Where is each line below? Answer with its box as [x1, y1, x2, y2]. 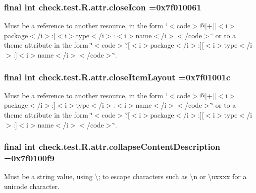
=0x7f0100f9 [4, 152, 54, 164]
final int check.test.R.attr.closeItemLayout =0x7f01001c [4, 70, 231, 83]
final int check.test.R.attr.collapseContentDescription [4, 140, 220, 153]
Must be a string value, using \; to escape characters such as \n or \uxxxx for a [4, 171, 247, 182]
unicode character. [4, 181, 60, 191]
